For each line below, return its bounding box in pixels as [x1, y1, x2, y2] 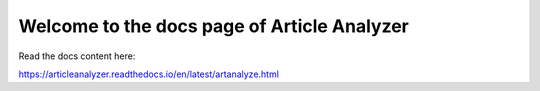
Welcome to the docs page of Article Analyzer [18, 15, 409, 37]
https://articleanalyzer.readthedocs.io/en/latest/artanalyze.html [18, 68, 280, 80]
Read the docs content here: [18, 50, 136, 62]
